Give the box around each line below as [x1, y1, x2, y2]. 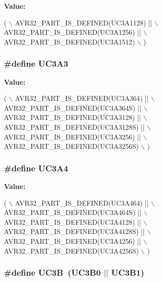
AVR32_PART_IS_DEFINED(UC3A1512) [4, 36, 135, 47]
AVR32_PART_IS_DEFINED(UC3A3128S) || [4, 121, 145, 132]
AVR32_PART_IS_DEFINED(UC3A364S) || [4, 102, 142, 113]
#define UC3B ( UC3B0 [4, 266, 101, 279]
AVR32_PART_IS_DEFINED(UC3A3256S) [4, 141, 139, 151]
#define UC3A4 [4, 162, 68, 174]
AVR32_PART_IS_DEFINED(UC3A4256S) [4, 245, 139, 256]
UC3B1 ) [111, 266, 144, 279]
